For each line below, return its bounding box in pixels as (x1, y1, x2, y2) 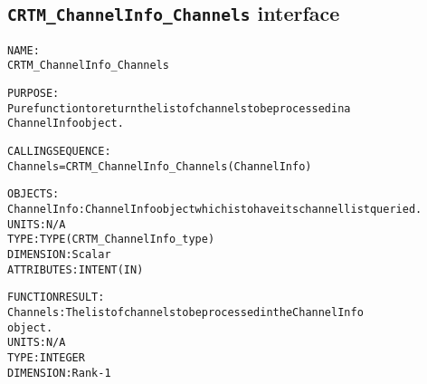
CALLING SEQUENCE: (7, 145, 111, 158)
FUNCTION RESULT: (7, 291, 105, 304)
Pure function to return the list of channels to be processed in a (7, 101, 351, 115)
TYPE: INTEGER (7, 350, 85, 364)
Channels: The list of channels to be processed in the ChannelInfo (7, 305, 364, 319)
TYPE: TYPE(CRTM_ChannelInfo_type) (7, 233, 215, 246)
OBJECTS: (7, 187, 60, 201)
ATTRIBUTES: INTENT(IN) (7, 263, 144, 276)
